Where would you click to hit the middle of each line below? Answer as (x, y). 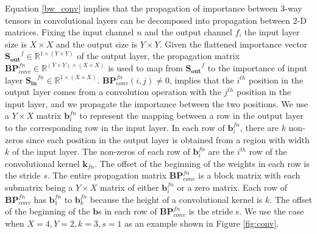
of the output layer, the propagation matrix (158, 56)
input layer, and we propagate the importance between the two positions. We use (156, 103)
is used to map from (145, 67)
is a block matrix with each (249, 175)
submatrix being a (39, 187)
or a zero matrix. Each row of (232, 187)
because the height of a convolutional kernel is (176, 199)
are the (221, 151)
